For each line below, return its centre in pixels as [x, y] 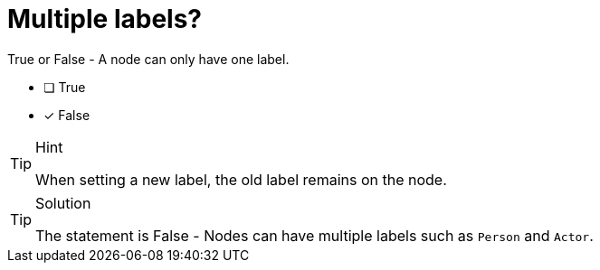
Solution [63, 203]
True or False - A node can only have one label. [148, 59]
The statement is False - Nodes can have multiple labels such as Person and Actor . [314, 235]
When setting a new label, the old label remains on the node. [241, 179]
